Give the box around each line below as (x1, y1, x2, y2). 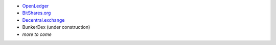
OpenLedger (22, 3, 49, 9)
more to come (22, 31, 52, 37)
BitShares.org (22, 10, 51, 16)
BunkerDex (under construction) (22, 24, 90, 30)
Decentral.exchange (22, 17, 65, 23)
